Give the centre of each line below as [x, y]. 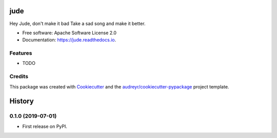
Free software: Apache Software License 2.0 [70, 33]
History [22, 101]
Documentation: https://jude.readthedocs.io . [69, 40]
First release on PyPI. [45, 126]
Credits [19, 77]
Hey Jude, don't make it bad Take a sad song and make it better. [77, 24]
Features [21, 53]
